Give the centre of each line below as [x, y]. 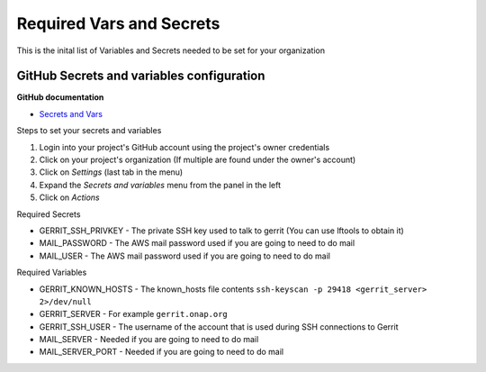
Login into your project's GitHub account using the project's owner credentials [184, 147]
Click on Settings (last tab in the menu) [111, 172]
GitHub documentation [60, 97]
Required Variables [52, 272]
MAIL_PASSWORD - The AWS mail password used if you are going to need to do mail [197, 243]
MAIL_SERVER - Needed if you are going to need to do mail [149, 340]
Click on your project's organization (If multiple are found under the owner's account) [198, 160]
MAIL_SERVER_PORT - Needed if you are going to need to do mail [161, 352]
